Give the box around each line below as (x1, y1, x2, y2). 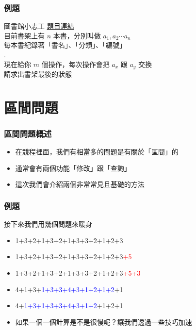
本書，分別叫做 (53, 30, 101, 40)
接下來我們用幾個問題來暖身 (4, 219, 92, 229)
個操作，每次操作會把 (41, 59, 110, 69)
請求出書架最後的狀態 (4, 69, 72, 79)
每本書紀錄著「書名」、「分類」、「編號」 (4, 40, 126, 50)
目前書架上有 (4, 30, 45, 40)
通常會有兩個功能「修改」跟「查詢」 (15, 163, 131, 173)
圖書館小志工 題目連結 (4, 21, 74, 31)
